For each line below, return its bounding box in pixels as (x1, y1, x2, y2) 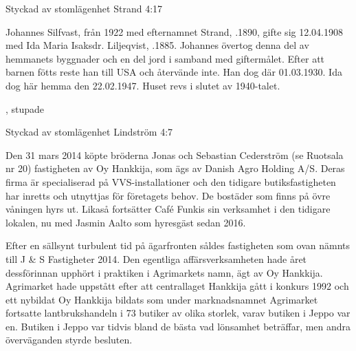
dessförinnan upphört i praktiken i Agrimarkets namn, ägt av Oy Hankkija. (5, 265, 323, 279)
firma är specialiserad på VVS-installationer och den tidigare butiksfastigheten (5, 174, 336, 189)
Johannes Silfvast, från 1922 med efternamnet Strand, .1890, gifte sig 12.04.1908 (5, 24, 343, 39)
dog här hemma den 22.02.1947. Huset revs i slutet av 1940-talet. (5, 78, 280, 92)
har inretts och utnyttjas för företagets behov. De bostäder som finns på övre (5, 188, 331, 202)
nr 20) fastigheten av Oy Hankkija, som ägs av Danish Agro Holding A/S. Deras (5, 161, 345, 175)
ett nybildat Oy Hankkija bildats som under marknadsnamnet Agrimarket (5, 292, 318, 306)
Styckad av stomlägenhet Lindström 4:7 (5, 125, 173, 139)
